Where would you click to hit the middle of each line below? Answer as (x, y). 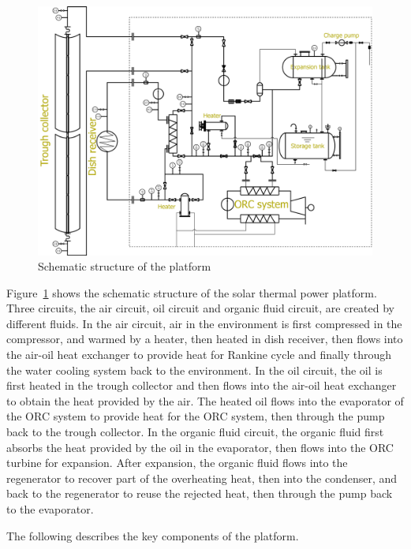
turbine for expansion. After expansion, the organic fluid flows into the (177, 463)
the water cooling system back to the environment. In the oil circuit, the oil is (194, 370)
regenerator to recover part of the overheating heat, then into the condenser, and (202, 478)
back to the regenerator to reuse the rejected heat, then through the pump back (200, 493)
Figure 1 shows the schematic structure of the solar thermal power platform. (192, 292)
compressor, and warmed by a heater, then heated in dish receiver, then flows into (205, 339)
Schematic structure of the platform (125, 266)
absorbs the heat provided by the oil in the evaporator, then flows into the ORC (200, 447)
